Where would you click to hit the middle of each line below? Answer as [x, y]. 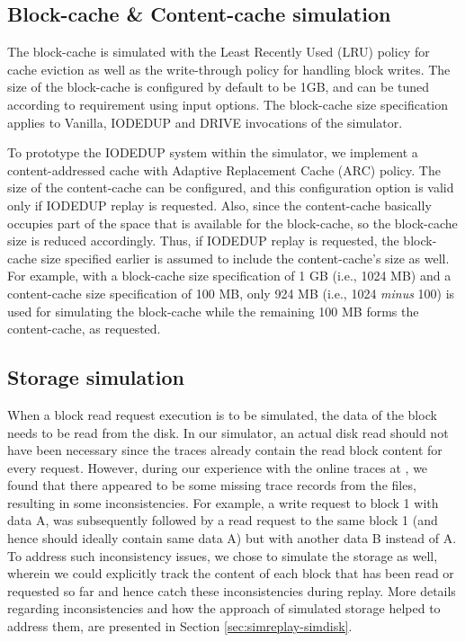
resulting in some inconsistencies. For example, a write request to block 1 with [223, 502]
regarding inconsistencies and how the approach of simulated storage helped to [224, 608]
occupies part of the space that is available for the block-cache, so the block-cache [232, 223]
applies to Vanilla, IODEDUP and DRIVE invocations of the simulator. [205, 122]
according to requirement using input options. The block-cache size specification [228, 104]
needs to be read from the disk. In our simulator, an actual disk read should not [228, 432]
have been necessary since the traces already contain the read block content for [225, 450]
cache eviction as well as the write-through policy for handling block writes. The [229, 69]
